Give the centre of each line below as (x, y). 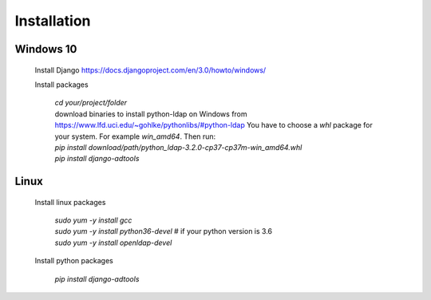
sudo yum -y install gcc (93, 220)
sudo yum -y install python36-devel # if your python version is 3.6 (164, 231)
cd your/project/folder (91, 103)
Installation (53, 21)
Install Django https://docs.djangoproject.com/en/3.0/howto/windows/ (150, 70)
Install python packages (74, 261)
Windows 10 (46, 49)
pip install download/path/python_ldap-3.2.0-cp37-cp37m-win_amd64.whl (178, 147)
